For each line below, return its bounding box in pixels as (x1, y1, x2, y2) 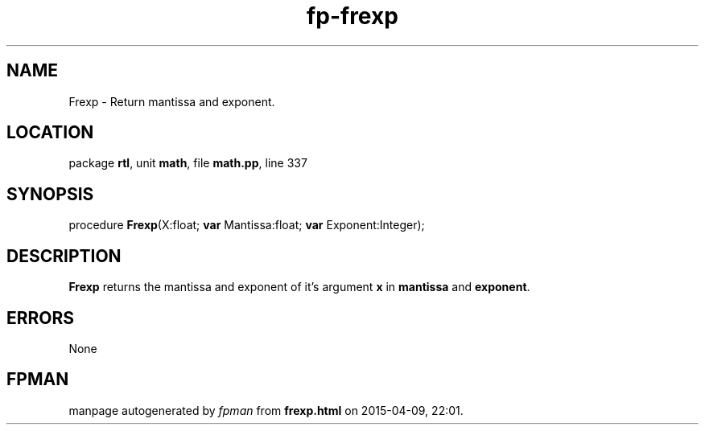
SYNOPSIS (6, 183, 94, 204)
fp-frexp (307, 2, 398, 30)
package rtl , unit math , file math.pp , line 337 (68, 156, 307, 170)
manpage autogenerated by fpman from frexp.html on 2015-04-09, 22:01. (68, 403, 464, 417)
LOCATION (6, 122, 94, 143)
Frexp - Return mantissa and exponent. (68, 94, 275, 109)
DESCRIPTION (6, 245, 122, 266)
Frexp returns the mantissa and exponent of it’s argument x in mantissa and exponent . (68, 280, 530, 294)
